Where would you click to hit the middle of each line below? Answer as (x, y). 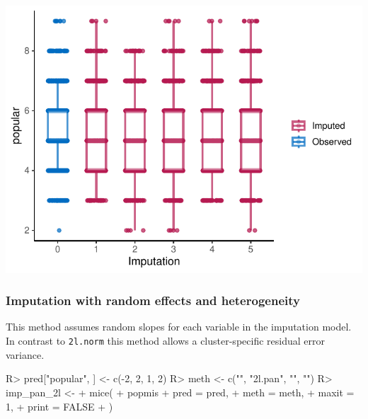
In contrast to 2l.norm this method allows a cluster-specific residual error (165, 341)
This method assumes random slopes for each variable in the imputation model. (179, 327)
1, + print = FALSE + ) (59, 406)
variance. (25, 354)
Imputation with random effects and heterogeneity (153, 300)
